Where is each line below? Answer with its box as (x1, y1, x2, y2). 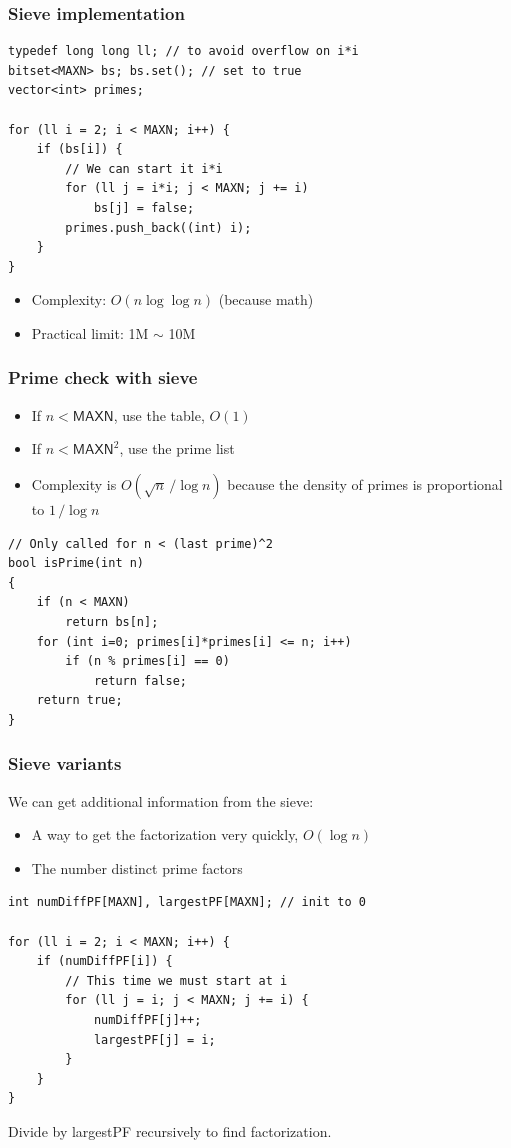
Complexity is (31, 473, 117, 494)
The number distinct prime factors (31, 857, 243, 878)
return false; (93, 673, 187, 688)
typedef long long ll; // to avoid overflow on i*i (8, 44, 359, 59)
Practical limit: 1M (31, 322, 149, 343)
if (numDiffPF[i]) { (36, 954, 173, 969)
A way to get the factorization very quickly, (31, 824, 299, 845)
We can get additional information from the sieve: (8, 790, 314, 811)
